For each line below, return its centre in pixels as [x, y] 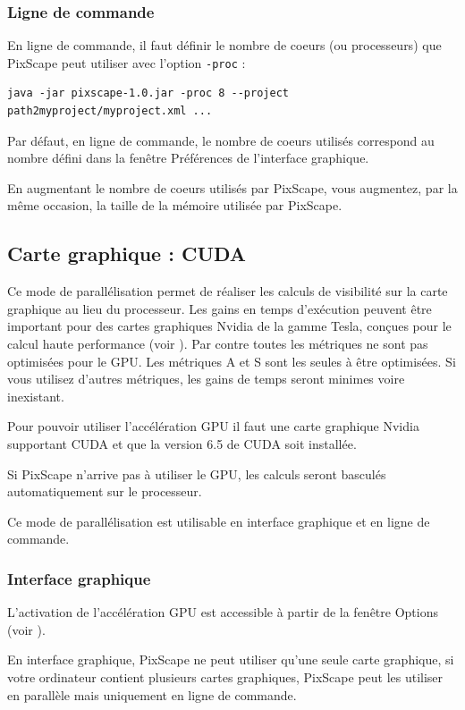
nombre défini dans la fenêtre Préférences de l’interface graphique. [188, 158]
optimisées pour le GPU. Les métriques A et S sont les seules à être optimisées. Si [232, 361]
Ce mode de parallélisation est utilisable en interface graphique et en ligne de [219, 521]
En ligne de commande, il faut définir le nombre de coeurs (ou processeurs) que [224, 45]
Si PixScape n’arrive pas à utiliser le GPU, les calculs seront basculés [197, 473]
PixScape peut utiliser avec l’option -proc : [127, 62]
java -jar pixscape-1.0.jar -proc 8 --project [148, 93]
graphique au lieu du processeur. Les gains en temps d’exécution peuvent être [220, 308]
